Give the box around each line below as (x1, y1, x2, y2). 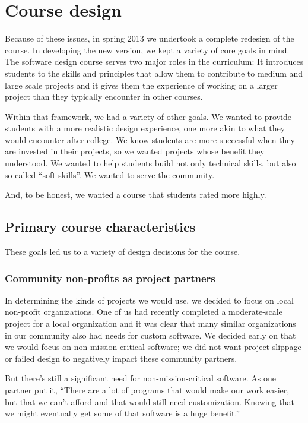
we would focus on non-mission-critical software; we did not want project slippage (5, 340, 301, 353)
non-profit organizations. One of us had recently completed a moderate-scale (5, 305, 282, 318)
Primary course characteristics (5, 217, 196, 236)
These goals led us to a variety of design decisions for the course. (5, 245, 240, 258)
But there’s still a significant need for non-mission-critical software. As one (5, 372, 277, 384)
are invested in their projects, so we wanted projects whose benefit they (5, 145, 265, 157)
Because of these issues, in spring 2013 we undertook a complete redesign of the (5, 32, 294, 45)
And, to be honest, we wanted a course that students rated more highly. (5, 188, 266, 201)
